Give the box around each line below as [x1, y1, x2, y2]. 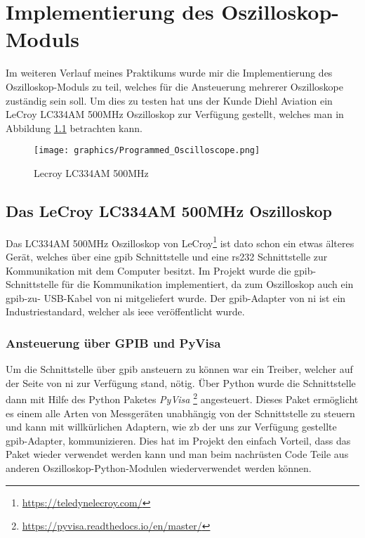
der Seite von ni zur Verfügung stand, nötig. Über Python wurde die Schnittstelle [6, 375, 356, 390]
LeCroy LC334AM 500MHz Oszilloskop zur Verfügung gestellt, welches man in [6, 107, 344, 122]
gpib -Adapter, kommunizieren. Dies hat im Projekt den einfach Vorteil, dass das [6, 433, 351, 447]
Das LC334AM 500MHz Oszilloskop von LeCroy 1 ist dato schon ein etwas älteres [6, 233, 354, 250]
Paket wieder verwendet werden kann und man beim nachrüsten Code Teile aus [6, 447, 349, 461]
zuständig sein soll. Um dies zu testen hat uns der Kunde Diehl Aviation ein [6, 93, 333, 107]
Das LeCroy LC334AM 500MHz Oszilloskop [6, 199, 332, 221]
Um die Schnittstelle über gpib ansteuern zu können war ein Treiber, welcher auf [6, 362, 353, 376]
